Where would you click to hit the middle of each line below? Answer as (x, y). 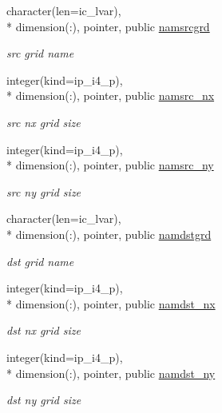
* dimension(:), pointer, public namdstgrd (109, 234)
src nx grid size (44, 122)
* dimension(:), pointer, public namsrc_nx (111, 95)
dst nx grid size (44, 330)
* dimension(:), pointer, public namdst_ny (111, 373)
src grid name (40, 53)
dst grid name (40, 261)
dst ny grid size (44, 400)
